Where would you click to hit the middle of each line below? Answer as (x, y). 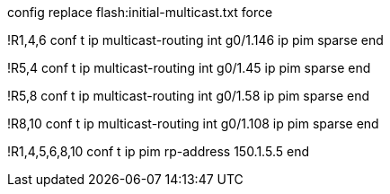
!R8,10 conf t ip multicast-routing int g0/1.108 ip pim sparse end (193, 123)
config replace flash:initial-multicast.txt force (140, 12)
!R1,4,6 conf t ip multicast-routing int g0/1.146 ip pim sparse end (195, 40)
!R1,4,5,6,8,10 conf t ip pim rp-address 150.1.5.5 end (158, 151)
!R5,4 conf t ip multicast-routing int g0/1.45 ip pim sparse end (189, 68)
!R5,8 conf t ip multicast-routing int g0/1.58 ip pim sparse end (189, 96)
